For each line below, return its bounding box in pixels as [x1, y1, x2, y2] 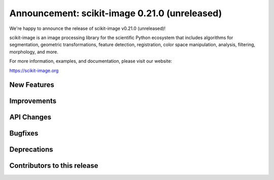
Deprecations [9, 145, 53, 154]
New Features [9, 81, 54, 89]
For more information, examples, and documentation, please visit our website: [9, 58, 173, 64]
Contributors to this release [9, 161, 98, 170]
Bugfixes [9, 129, 39, 138]
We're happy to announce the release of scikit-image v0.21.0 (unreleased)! [9, 25, 166, 31]
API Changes [9, 113, 52, 122]
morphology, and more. [9, 49, 58, 55]
